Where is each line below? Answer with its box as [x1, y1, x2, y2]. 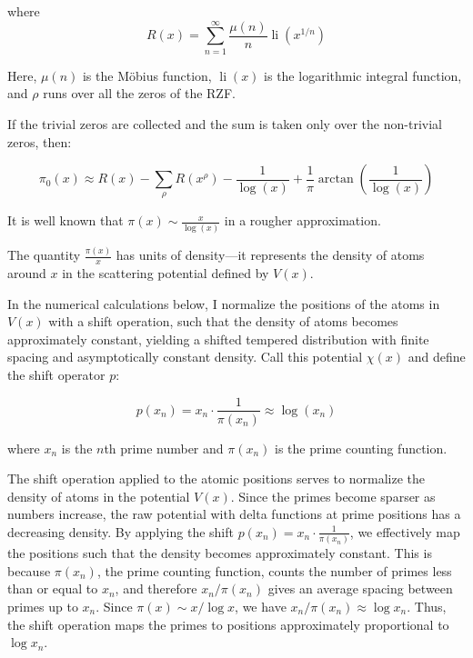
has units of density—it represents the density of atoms [116, 245, 425, 264]
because [7, 561, 51, 580]
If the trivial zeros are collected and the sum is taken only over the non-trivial [7, 114, 442, 133]
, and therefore [115, 579, 197, 598]
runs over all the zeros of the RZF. [43, 84, 236, 103]
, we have [235, 597, 287, 616]
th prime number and [104, 438, 224, 457]
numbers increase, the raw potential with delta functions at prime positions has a [7, 504, 461, 523]
